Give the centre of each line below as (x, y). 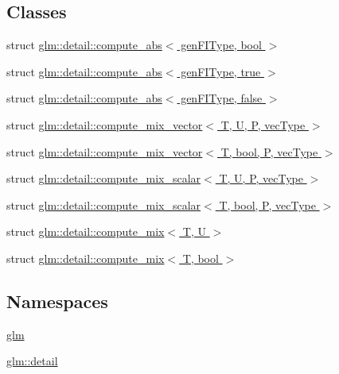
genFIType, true (221, 71)
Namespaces (57, 301)
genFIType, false (222, 98)
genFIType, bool (221, 45)
